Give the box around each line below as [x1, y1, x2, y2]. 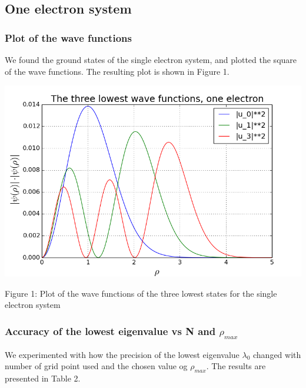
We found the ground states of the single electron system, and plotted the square [5, 54, 297, 65]
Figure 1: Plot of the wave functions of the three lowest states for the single [5, 287, 277, 299]
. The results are [206, 360, 266, 372]
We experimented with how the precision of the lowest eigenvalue [5, 348, 240, 360]
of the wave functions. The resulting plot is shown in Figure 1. [5, 65, 229, 77]
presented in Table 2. [5, 372, 81, 384]
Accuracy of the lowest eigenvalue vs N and [5, 323, 216, 338]
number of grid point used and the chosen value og [5, 360, 188, 372]
